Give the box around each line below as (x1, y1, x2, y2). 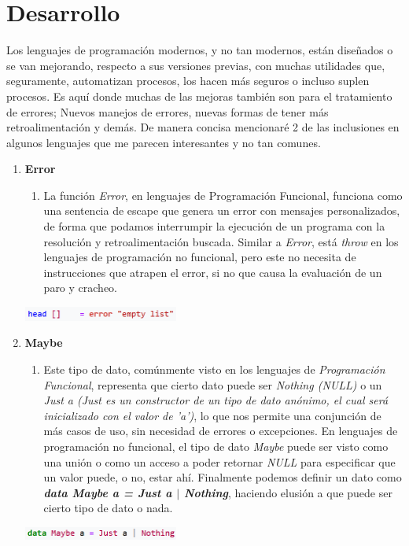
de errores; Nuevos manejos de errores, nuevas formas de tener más (6, 103, 329, 120)
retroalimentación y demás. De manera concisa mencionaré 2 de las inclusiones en (6, 119, 400, 135)
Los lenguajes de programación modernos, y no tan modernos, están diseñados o (6, 42, 393, 58)
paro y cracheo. (43, 279, 118, 296)
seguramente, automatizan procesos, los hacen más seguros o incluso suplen (6, 72, 370, 89)
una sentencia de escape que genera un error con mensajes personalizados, (43, 202, 400, 219)
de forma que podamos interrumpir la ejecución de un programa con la (43, 218, 385, 234)
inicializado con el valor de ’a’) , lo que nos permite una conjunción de (43, 407, 381, 423)
